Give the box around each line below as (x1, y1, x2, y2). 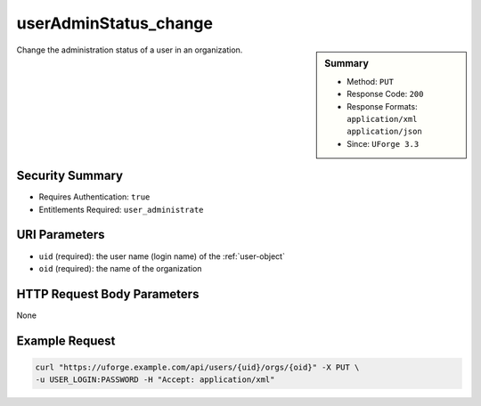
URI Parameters (16, 227, 106, 242)
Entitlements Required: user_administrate (38, 204, 204, 215)
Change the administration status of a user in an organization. (16, 45, 243, 55)
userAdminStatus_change (16, 13, 214, 33)
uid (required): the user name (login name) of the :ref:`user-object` (38, 250, 285, 262)
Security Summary (16, 168, 124, 183)
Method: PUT (346, 76, 394, 86)
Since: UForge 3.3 (346, 138, 420, 149)
